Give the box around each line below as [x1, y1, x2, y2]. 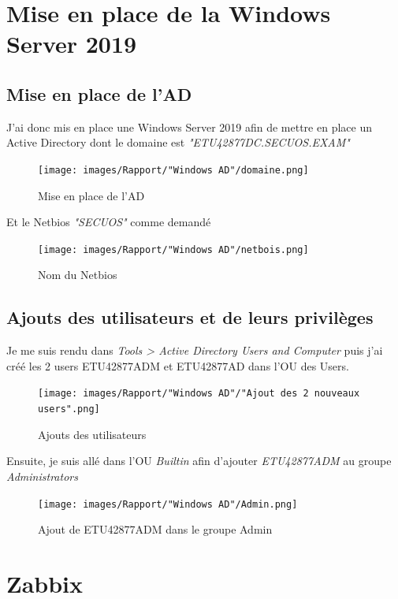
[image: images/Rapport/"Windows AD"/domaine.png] [38, 164, 309, 176]
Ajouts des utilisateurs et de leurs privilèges [6, 305, 374, 329]
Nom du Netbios [38, 266, 117, 283]
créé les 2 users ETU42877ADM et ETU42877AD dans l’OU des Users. [6, 357, 349, 374]
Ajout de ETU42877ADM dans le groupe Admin [38, 521, 273, 538]
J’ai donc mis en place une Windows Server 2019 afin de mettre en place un [6, 118, 372, 135]
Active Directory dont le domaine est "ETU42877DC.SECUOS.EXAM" [6, 134, 350, 151]
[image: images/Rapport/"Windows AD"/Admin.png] [38, 498, 298, 510]
